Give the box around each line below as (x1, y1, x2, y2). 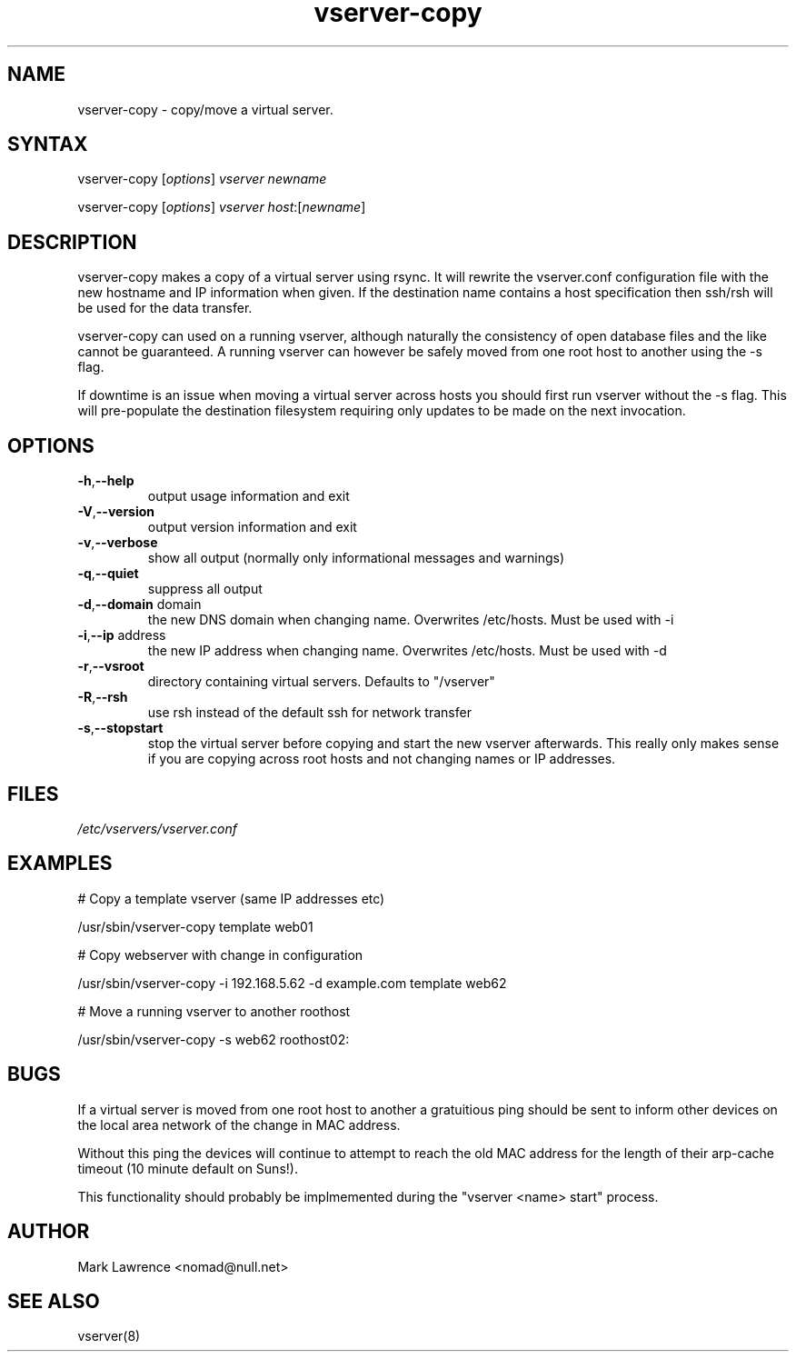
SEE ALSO (7, 1289, 100, 1313)
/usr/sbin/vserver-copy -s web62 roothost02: (77, 1031, 350, 1047)
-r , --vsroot (77, 658, 144, 675)
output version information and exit (147, 519, 357, 535)
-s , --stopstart (77, 720, 164, 736)
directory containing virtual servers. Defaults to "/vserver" (147, 674, 495, 690)
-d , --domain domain (77, 596, 202, 613)
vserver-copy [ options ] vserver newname (77, 171, 327, 187)
